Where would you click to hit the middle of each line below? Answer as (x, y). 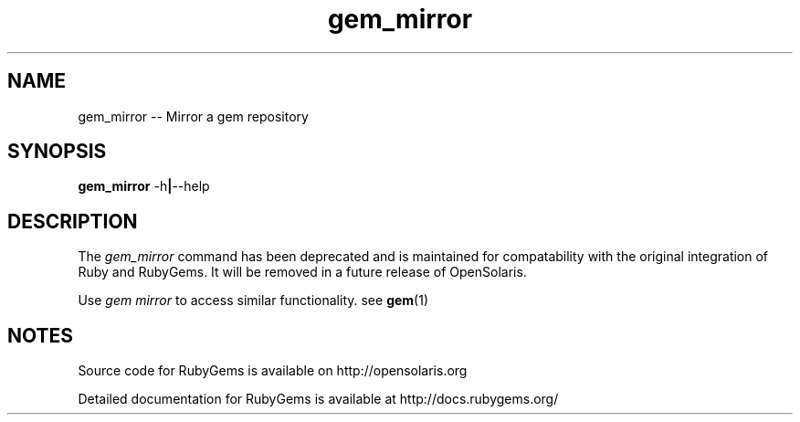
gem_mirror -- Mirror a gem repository (193, 116)
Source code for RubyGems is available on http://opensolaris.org (273, 371)
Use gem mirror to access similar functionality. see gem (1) (253, 301)
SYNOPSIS (57, 152)
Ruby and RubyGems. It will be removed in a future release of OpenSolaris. (302, 272)
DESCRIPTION (73, 221)
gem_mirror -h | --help (144, 186)
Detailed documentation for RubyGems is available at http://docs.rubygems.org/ (318, 399)
